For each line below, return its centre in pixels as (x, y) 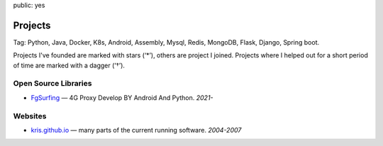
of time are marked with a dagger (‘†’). (69, 65)
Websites (30, 116)
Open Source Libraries (52, 84)
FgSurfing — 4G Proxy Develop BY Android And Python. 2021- (122, 97)
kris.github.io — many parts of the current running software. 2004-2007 (136, 130)
